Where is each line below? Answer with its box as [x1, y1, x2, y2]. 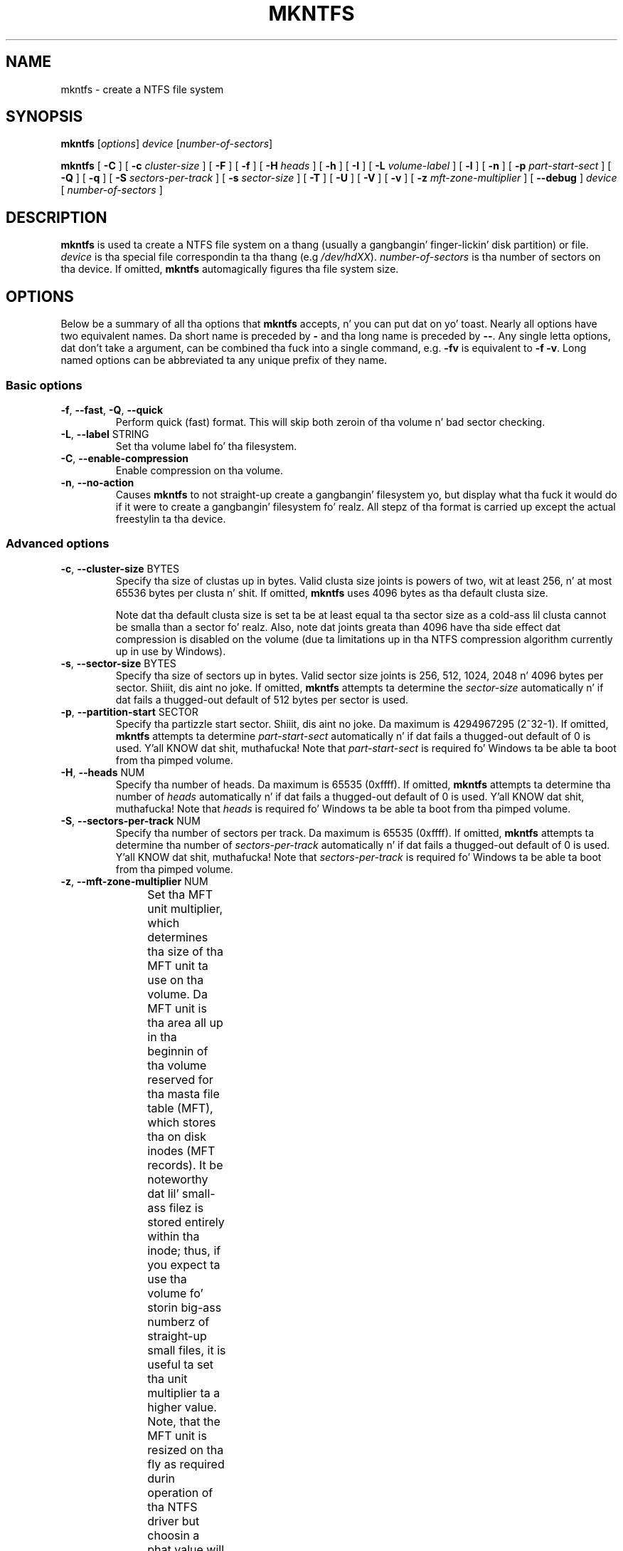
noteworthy [147, 1171, 208, 1186]
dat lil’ [147, 1186, 179, 1201]
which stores [147, 1114, 216, 1129]
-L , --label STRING [60, 427, 149, 440]
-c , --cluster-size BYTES [60, 562, 179, 575]
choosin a [147, 1527, 200, 1542]
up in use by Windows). [115, 644, 226, 657]
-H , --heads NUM [60, 766, 145, 778]
